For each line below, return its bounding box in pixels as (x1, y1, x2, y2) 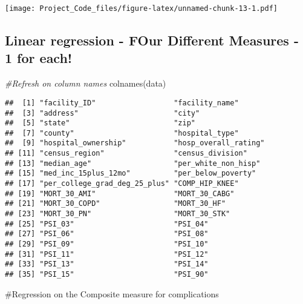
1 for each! (5, 48, 73, 67)
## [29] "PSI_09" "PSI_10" (5, 240, 209, 249)
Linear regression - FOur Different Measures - (5, 31, 299, 50)
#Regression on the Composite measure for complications (5, 287, 219, 300)
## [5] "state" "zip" (5, 119, 195, 128)
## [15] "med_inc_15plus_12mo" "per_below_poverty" (5, 169, 256, 178)
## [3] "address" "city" (5, 108, 200, 117)
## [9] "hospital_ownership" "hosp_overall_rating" (5, 139, 265, 148)
